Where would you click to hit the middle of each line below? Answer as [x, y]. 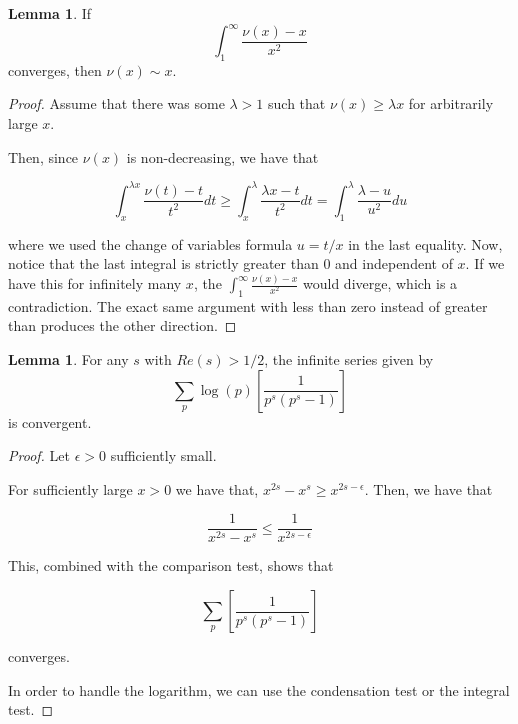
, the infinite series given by [349, 359]
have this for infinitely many [95, 283]
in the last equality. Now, [425, 243]
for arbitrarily [451, 103]
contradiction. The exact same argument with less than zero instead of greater [248, 305]
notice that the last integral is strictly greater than [163, 263]
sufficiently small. [163, 455]
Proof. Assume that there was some [116, 103]
